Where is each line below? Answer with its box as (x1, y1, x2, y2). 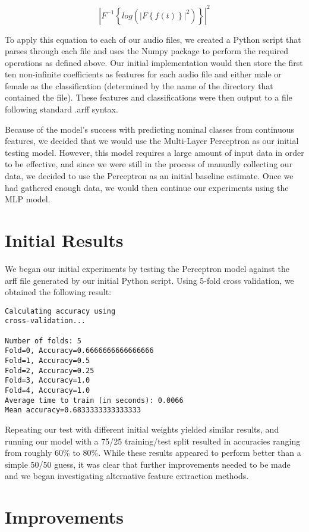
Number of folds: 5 (5, 336, 81, 345)
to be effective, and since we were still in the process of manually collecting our (5, 158, 293, 170)
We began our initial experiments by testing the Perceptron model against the (5, 262, 289, 274)
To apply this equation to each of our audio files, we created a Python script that (5, 33, 301, 45)
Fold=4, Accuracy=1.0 (5, 386, 90, 395)
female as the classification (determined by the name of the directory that (5, 79, 273, 92)
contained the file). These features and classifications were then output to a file (5, 91, 292, 104)
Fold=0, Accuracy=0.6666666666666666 (5, 346, 154, 355)
